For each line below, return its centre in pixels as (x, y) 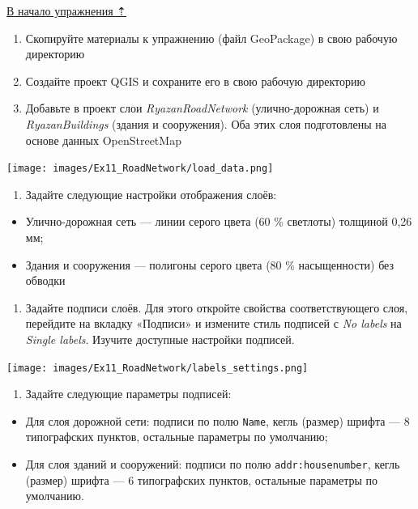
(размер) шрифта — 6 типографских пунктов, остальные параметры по (201, 479)
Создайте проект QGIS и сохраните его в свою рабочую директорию (195, 81)
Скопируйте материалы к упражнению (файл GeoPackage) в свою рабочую (211, 38)
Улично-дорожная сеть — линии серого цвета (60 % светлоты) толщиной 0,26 (219, 221)
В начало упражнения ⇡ (67, 11)
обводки (45, 280)
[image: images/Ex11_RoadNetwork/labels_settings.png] (158, 368)
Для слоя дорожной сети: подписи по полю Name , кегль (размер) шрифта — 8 (218, 420)
